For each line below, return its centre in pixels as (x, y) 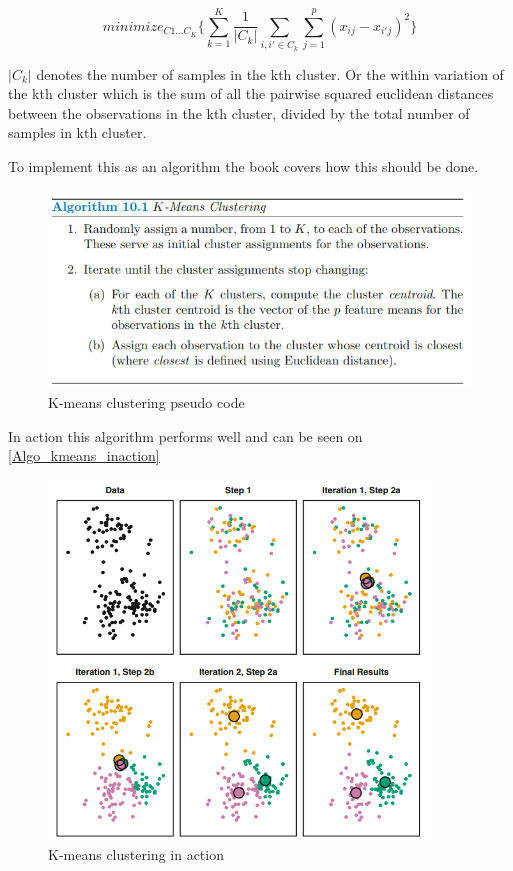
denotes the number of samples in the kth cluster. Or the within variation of (270, 73)
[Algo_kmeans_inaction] (84, 455)
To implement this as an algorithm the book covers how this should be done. (243, 165)
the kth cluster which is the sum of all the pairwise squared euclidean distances (251, 93)
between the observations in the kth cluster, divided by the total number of (239, 112)
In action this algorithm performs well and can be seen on (185, 435)
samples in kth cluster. (77, 132)
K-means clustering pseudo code (146, 402)
